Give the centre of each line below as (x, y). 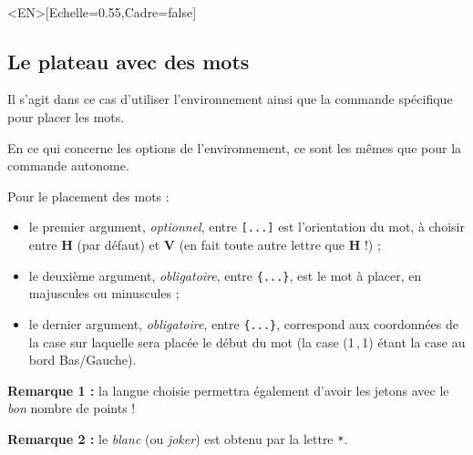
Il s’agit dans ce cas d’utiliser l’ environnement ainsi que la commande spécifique (230, 99)
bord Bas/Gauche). (82, 360)
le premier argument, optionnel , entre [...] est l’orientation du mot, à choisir (247, 227)
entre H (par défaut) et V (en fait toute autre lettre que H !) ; (205, 245)
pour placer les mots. (66, 116)
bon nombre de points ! (72, 408)
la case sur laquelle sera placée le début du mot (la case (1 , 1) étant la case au (247, 341)
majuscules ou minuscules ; (104, 293)
